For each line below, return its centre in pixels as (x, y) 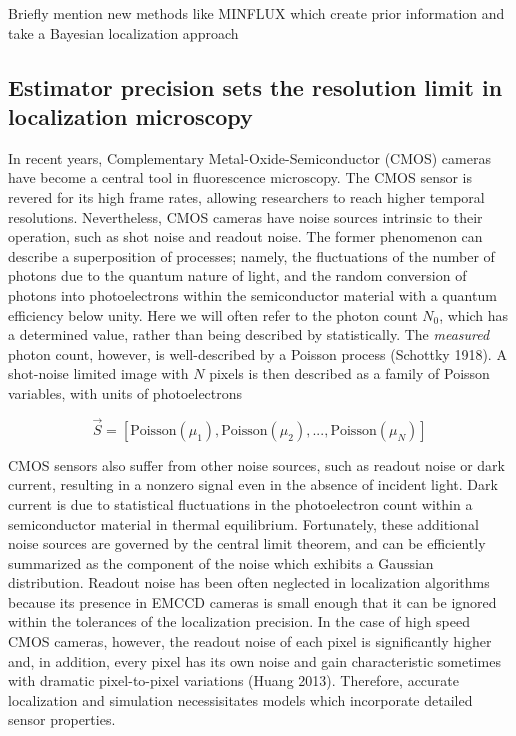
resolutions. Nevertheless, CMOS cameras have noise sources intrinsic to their (245, 216)
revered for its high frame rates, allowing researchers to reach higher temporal (246, 196)
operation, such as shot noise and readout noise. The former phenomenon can (245, 236)
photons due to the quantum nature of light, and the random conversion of (237, 275)
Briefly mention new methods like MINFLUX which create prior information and (256, 13)
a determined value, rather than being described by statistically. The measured (249, 334)
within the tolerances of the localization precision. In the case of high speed (239, 621)
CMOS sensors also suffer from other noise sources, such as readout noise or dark (256, 464)
